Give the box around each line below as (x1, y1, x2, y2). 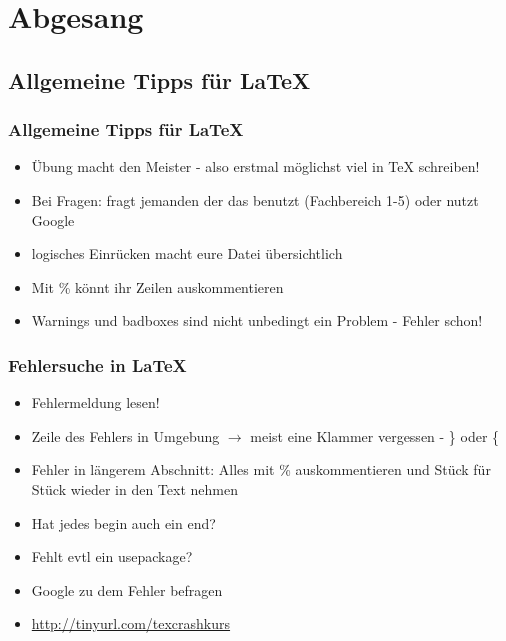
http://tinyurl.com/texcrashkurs (31, 613, 231, 634)
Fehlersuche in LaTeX (8, 352, 187, 377)
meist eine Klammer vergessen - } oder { (250, 425, 500, 446)
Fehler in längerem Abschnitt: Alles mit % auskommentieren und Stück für (31, 459, 491, 480)
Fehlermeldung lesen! (31, 392, 160, 413)
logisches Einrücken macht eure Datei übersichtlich (31, 243, 343, 264)
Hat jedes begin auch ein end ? (31, 512, 216, 533)
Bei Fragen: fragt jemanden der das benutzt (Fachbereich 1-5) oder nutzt (31, 189, 479, 210)
